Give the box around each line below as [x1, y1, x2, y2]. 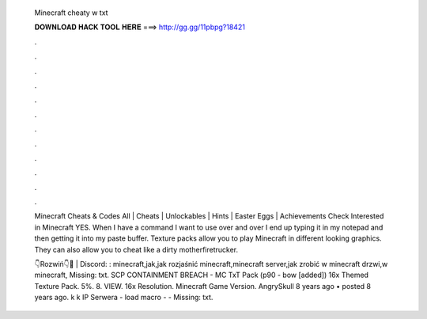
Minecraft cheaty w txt [34, 8, 108, 17]
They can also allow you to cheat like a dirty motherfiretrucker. [34, 245, 239, 254]
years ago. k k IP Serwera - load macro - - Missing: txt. [34, 293, 213, 302]
